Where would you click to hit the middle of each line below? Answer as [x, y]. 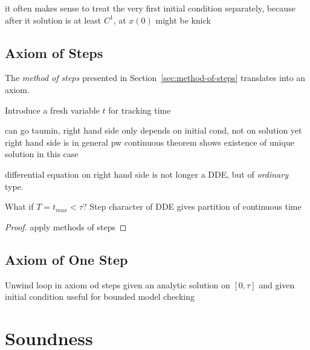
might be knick [183, 20]
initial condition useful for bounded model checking [100, 297]
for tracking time [140, 110]
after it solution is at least [53, 20]
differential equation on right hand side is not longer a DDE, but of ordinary [147, 174]
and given [277, 284]
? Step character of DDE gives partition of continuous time [192, 206]
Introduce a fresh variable [52, 110]
